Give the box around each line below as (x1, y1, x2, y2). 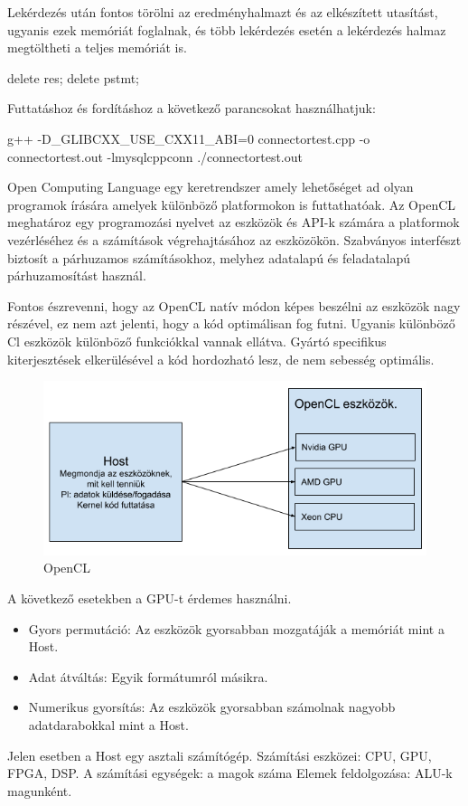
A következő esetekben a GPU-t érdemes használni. (7, 589, 292, 608)
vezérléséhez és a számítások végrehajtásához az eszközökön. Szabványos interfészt (7, 230, 462, 249)
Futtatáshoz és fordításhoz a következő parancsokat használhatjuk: (7, 99, 376, 118)
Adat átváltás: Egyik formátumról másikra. (28, 667, 268, 686)
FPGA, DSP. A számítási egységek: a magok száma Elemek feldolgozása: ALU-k (7, 763, 453, 782)
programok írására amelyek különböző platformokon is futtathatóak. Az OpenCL (7, 194, 456, 213)
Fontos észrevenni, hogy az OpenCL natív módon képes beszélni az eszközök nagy (7, 296, 461, 315)
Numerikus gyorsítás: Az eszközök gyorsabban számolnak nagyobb (28, 697, 396, 716)
